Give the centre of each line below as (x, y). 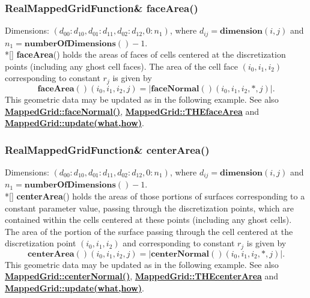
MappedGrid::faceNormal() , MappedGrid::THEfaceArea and (132, 111)
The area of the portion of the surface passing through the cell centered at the (149, 231)
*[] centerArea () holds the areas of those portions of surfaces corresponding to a (155, 196)
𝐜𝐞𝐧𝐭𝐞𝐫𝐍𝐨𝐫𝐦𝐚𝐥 (180, 254)
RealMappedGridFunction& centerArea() (107, 149)
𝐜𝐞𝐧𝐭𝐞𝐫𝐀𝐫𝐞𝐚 (51, 254)
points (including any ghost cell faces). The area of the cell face (121, 66)
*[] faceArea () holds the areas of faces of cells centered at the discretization (145, 54)
